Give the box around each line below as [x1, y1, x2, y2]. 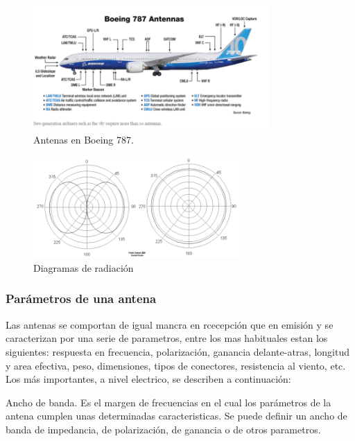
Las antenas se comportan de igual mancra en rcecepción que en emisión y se [6, 317, 334, 331]
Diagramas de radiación [33, 260, 134, 275]
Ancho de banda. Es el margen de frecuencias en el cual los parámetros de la [6, 395, 331, 409]
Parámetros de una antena [6, 290, 157, 307]
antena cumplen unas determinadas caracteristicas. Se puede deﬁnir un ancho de [6, 408, 347, 423]
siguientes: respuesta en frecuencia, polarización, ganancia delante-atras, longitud [6, 344, 350, 358]
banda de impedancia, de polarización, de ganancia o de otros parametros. [6, 422, 321, 436]
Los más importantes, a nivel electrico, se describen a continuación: [6, 372, 291, 386]
